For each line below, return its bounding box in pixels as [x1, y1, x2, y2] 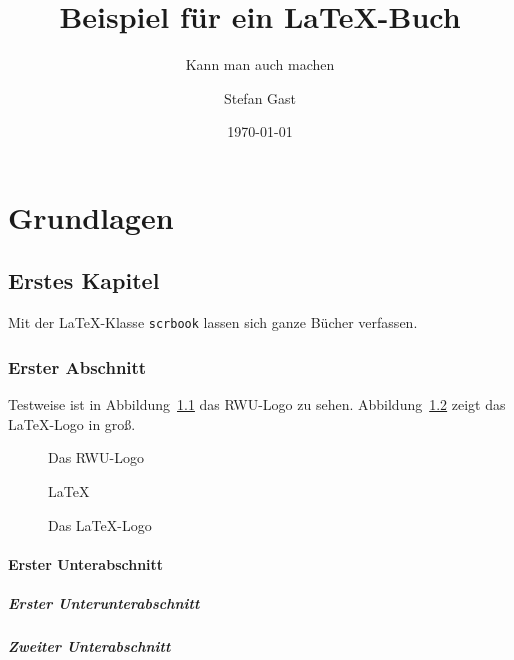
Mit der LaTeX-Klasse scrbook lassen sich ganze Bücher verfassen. [8, 312, 418, 333]
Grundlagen [8, 196, 174, 237]
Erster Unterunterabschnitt [8, 592, 200, 613]
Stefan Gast [223, 87, 297, 108]
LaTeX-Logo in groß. [8, 413, 136, 434]
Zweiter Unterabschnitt [8, 635, 171, 656]
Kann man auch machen [185, 54, 335, 75]
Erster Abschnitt [8, 354, 147, 379]
